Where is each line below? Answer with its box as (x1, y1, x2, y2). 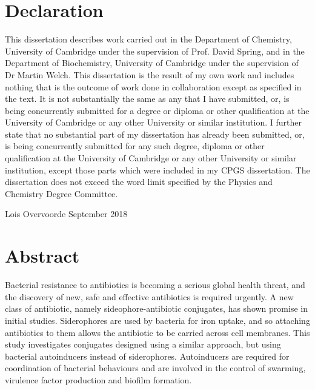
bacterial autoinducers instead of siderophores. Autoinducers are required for (5, 349, 290, 362)
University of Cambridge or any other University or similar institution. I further (5, 116, 302, 129)
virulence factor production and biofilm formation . (5, 373, 192, 386)
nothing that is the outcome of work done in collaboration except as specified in (5, 80, 302, 93)
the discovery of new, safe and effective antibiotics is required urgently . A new (5, 290, 294, 303)
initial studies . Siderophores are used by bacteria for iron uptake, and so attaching (5, 314, 310, 326)
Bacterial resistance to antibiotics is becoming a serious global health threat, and (5, 278, 305, 291)
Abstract (5, 243, 80, 268)
